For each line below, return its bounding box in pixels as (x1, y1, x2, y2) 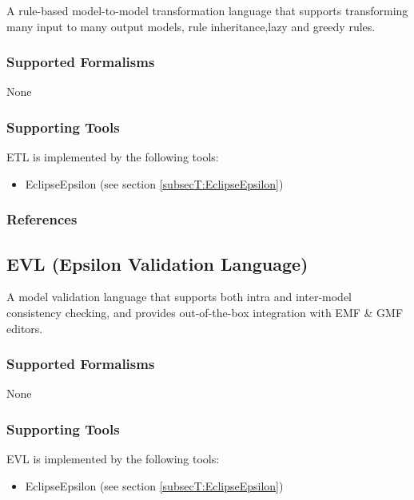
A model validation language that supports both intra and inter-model (6, 288, 352, 305)
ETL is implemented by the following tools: (6, 149, 219, 165)
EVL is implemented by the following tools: (6, 450, 220, 467)
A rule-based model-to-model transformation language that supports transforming (6, 2, 408, 18)
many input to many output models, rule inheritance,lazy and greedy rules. (6, 18, 376, 34)
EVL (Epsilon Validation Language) (6, 251, 309, 276)
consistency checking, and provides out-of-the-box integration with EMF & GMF (6, 304, 404, 321)
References (6, 209, 78, 229)
